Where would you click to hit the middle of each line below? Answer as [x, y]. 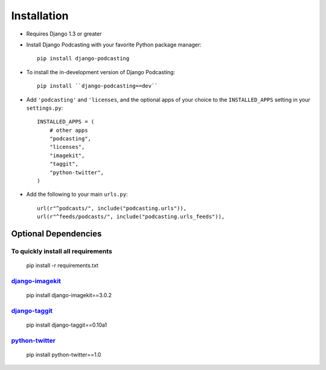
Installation [40, 16]
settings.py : [45, 108]
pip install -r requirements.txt [62, 266]
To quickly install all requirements [62, 251]
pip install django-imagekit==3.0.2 [69, 295]
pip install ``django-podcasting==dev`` [97, 86]
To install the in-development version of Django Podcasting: [101, 72]
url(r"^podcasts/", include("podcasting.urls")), [112, 208]
